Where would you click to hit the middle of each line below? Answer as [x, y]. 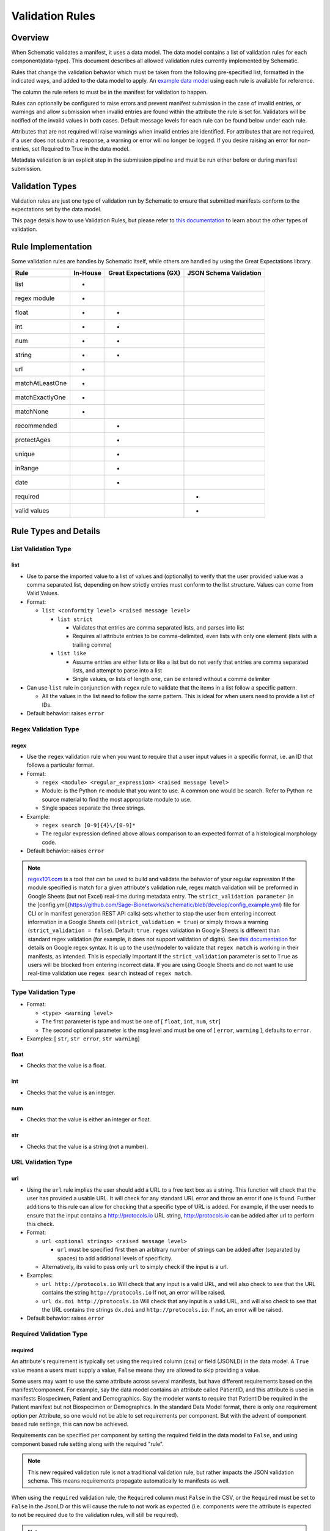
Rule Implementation [52, 246]
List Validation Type [41, 549]
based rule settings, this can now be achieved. [70, 1424]
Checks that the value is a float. [66, 1066]
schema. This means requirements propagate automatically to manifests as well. [129, 1481]
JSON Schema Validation [225, 273]
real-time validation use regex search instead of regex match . [110, 973]
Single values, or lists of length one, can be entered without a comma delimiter [171, 679]
